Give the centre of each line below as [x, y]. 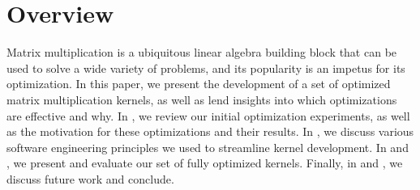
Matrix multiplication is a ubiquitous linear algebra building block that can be [202, 52]
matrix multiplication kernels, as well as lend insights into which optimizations [202, 99]
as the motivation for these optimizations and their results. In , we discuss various [210, 131]
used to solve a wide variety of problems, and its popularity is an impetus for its [206, 68]
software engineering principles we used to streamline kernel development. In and [208, 147]
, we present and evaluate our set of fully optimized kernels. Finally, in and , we [205, 163]
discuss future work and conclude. [90, 178]
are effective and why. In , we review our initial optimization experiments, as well [208, 115]
